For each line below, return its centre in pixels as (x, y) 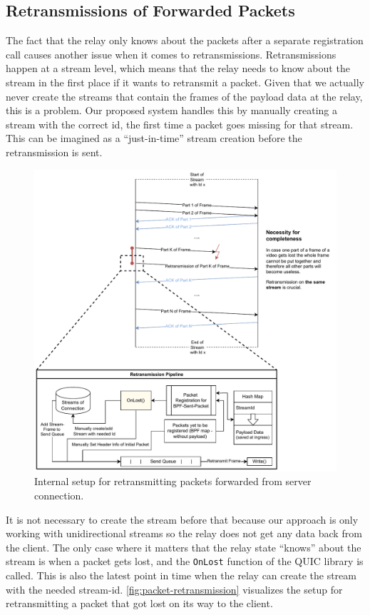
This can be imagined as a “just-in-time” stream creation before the (154, 138)
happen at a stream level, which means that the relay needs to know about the (178, 68)
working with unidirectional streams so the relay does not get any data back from (184, 533)
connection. (59, 495)
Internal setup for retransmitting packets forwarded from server (173, 481)
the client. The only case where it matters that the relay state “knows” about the (184, 547)
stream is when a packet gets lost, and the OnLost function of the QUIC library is (185, 561)
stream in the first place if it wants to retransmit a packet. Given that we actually (185, 82)
